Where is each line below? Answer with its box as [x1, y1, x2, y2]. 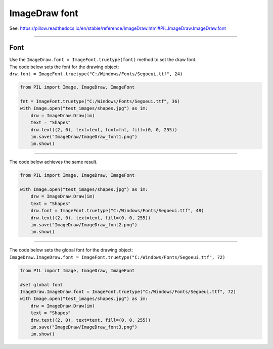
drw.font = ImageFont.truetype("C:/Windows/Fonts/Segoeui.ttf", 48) [30, 208, 204, 214]
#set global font [20, 282, 63, 287]
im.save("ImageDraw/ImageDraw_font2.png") [30, 222, 138, 228]
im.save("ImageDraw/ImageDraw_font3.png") [30, 324, 138, 330]
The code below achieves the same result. [9, 159, 98, 165]
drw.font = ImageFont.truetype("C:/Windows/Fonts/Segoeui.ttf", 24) [9, 71, 183, 77]
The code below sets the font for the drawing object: [9, 64, 119, 70]
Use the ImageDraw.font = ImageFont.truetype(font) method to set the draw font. [9, 57, 197, 63]
